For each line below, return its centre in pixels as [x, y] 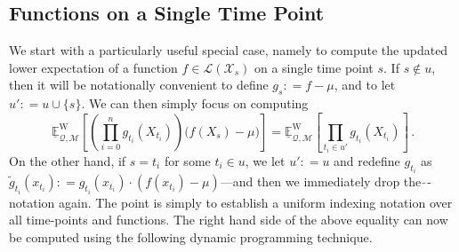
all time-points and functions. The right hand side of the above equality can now [229, 220]
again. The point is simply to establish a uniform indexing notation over [256, 202]
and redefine [367, 160]
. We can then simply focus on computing [195, 103]
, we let [265, 160]
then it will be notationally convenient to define [139, 85]
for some [187, 160]
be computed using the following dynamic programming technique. [191, 236]
